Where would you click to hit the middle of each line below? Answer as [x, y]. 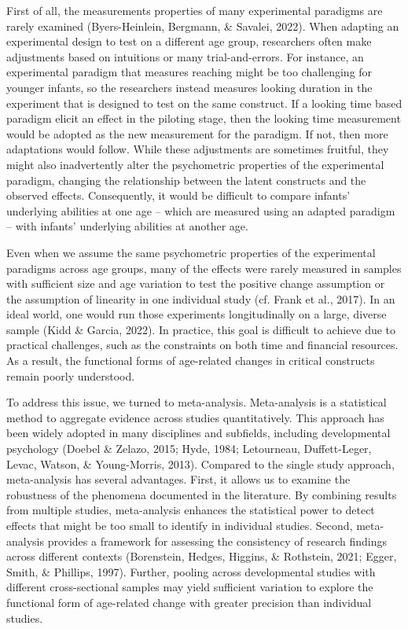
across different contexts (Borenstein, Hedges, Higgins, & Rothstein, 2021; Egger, [202, 556]
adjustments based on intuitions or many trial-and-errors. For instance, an [185, 56]
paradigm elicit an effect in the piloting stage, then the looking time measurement [204, 118]
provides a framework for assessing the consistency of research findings [217, 541]
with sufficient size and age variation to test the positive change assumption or [196, 283]
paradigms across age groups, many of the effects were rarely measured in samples [204, 268]
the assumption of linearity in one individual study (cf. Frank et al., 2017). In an [201, 298]
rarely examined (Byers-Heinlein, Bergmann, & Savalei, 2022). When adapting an [203, 26]
